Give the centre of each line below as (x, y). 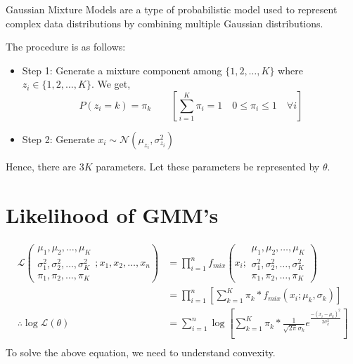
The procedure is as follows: (66, 47)
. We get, (111, 84)
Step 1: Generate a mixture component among (122, 70)
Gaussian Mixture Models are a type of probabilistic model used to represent (172, 9)
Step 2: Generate (58, 139)
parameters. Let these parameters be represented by (208, 166)
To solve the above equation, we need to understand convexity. (141, 352)
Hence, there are (41, 166)
